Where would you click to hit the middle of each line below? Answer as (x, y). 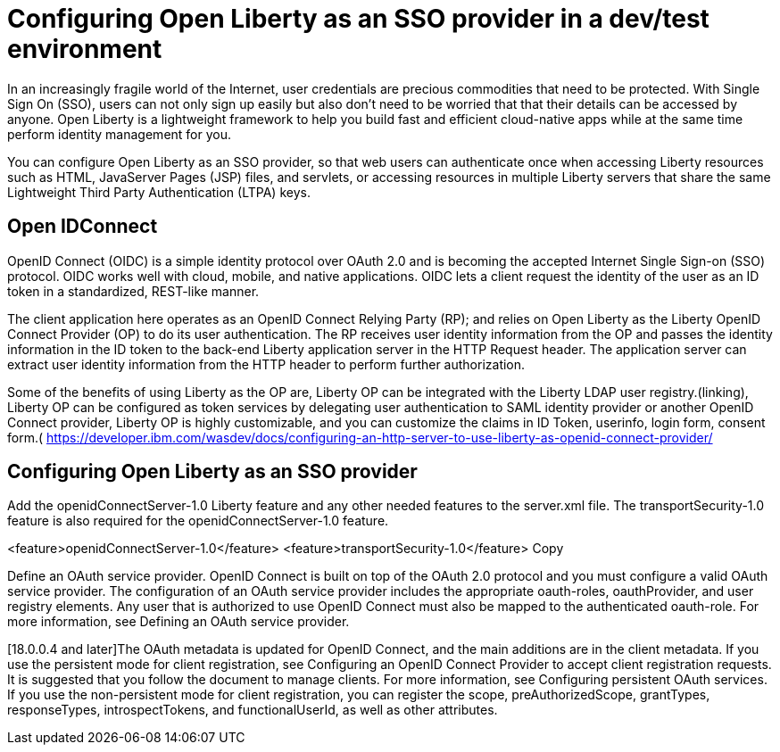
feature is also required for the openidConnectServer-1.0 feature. (198, 521)
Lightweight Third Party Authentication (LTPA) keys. (159, 192)
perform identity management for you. (120, 134)
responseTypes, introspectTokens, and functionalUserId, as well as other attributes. (253, 710)
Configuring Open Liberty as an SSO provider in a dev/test (358, 19)
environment (85, 49)
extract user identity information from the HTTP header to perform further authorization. (266, 364)
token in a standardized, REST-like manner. (133, 291)
